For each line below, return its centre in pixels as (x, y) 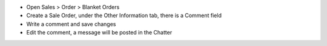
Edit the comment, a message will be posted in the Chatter (99, 33)
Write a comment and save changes (71, 24)
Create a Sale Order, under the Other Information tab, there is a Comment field (124, 16)
